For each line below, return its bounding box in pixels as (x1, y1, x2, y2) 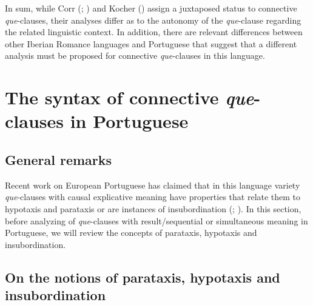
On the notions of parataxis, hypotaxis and (5, 267, 280, 286)
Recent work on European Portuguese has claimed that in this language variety (5, 178, 300, 191)
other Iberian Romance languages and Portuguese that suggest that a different (5, 37, 297, 50)
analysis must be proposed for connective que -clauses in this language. (5, 49, 265, 62)
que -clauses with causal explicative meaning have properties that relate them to (5, 190, 301, 203)
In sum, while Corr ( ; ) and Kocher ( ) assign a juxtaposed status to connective (5, 2, 297, 14)
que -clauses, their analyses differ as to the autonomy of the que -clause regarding (5, 13, 301, 26)
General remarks (5, 150, 112, 169)
